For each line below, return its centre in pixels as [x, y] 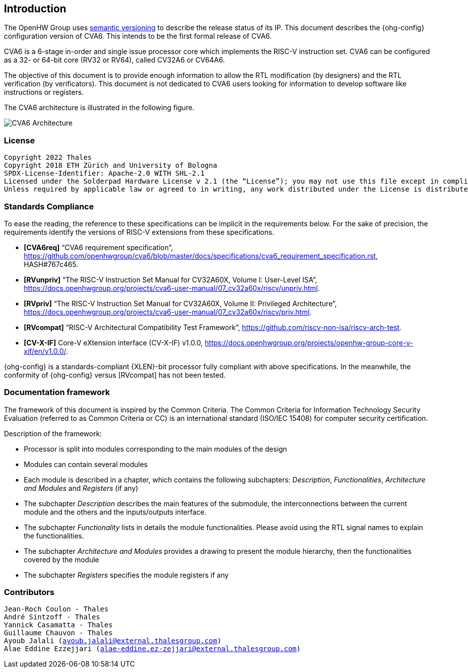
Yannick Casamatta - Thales [58, 625]
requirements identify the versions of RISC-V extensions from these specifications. [139, 232]
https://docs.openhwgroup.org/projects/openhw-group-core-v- [309, 342]
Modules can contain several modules [86, 464]
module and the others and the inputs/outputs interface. [115, 512]
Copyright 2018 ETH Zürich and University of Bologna [111, 166]
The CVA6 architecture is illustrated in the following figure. [99, 108]
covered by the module [61, 559]
